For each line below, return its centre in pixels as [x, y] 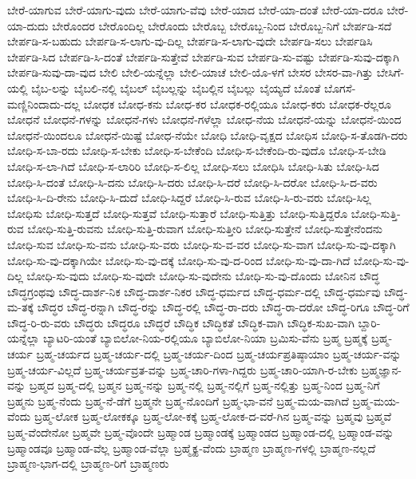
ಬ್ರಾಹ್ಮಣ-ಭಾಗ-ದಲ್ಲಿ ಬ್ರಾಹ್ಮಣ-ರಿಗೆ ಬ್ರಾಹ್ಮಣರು [88, 463]
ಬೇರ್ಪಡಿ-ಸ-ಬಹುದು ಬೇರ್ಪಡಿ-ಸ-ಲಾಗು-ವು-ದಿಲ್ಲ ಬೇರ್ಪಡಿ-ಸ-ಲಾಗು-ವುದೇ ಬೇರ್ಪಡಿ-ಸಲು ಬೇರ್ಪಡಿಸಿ [190, 41]
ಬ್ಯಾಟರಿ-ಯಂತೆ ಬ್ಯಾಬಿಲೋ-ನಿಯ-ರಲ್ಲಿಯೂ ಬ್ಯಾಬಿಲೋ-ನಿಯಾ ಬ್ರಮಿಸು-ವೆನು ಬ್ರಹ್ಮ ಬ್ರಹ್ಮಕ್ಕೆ [206, 338]
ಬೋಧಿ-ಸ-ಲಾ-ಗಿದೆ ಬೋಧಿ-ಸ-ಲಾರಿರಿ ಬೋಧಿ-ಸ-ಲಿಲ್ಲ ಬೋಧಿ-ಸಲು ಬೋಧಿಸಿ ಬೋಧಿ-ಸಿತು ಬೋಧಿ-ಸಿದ [193, 166]
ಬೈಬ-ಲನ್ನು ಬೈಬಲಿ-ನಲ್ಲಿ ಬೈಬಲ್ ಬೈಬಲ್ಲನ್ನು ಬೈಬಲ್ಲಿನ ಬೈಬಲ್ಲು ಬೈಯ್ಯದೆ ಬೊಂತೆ [176, 87]
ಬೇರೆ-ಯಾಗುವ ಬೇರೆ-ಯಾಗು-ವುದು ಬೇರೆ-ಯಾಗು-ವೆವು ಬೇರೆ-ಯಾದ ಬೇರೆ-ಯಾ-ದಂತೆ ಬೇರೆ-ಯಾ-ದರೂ [195, 10]
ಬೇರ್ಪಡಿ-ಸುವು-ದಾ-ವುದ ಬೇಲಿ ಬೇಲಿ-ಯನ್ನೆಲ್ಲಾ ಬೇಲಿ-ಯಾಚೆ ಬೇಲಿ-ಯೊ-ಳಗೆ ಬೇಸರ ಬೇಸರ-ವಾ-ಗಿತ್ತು [190, 72]
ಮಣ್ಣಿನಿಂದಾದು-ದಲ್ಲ [44, 103]
